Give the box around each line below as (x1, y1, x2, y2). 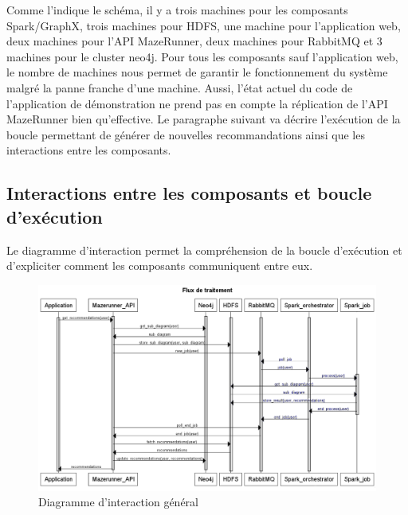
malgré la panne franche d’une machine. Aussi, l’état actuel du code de (6, 79, 353, 96)
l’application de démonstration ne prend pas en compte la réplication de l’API (6, 95, 388, 111)
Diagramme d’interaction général (38, 494, 198, 510)
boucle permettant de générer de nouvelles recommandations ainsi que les (6, 126, 365, 142)
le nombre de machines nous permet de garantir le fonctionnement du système (6, 64, 388, 80)
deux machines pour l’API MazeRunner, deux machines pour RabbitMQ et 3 (6, 33, 382, 49)
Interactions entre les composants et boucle (6, 181, 372, 205)
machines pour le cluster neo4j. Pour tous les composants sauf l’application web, (6, 48, 398, 64)
